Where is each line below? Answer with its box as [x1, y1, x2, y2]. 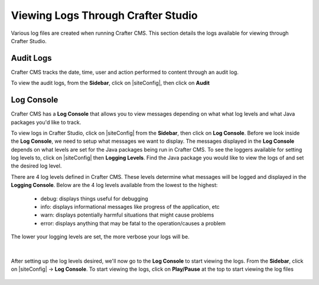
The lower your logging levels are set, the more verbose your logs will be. [11, 233, 190, 240]
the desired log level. [11, 162, 62, 169]
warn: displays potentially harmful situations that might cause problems [40, 211, 214, 218]
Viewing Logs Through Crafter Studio [11, 9, 198, 22]
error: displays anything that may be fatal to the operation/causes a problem [40, 220, 226, 227]
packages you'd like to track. [11, 119, 82, 126]
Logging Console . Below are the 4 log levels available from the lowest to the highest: [11, 182, 218, 189]
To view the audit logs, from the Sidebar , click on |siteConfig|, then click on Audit [11, 80, 210, 87]
